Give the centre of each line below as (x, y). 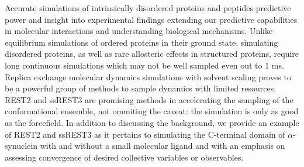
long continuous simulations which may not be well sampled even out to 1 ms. (144, 65)
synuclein (21, 146)
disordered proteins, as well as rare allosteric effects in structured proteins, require (152, 54)
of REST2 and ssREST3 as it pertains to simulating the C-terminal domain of (145, 134)
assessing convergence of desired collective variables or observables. (124, 157)
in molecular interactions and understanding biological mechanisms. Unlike (139, 31)
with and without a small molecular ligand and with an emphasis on (163, 146)
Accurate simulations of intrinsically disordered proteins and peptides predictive (148, 8)
